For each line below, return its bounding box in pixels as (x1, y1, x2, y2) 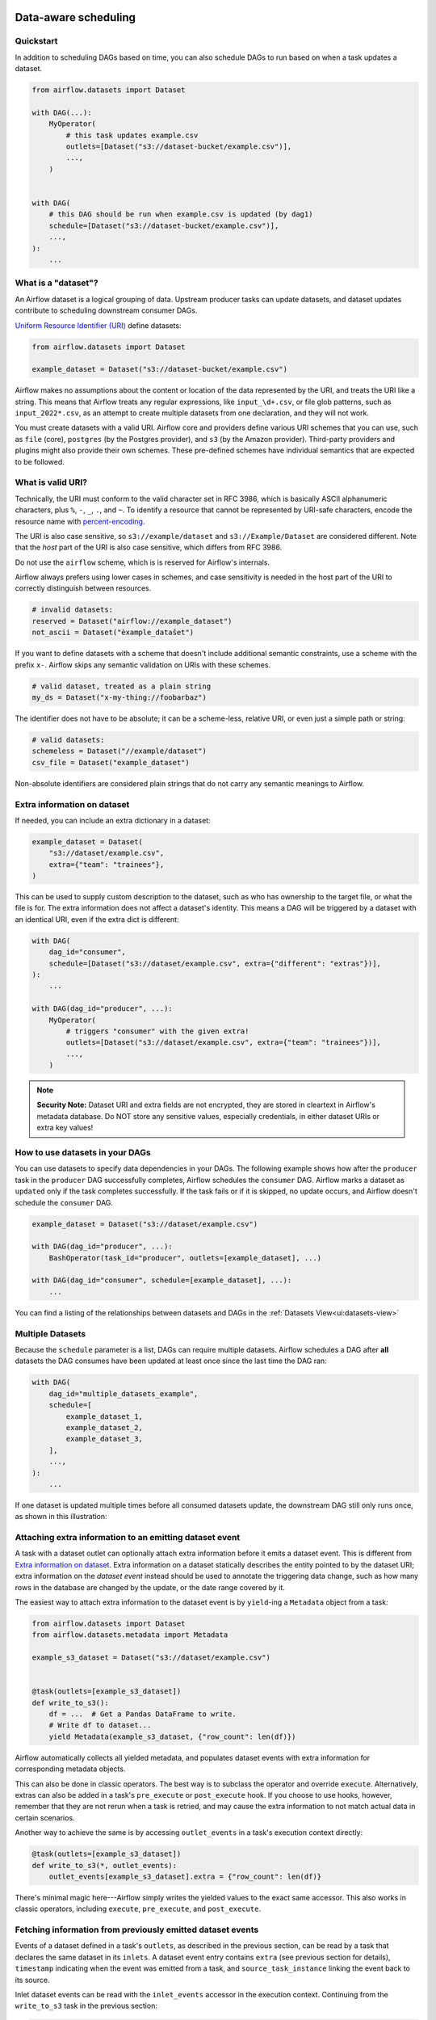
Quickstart (15, 36, 58, 47)
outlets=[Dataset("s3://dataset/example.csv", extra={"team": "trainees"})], (65, 1038, 381, 1047)
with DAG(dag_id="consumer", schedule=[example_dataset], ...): (31, 1276, 292, 1285)
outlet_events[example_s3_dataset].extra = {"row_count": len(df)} (48, 1871, 322, 1881)
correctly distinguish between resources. (15, 583, 152, 593)
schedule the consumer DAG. (15, 1197, 113, 1207)
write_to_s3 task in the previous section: (15, 2001, 157, 2011)
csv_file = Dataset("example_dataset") (31, 758, 190, 767)
